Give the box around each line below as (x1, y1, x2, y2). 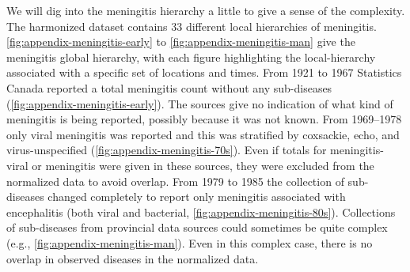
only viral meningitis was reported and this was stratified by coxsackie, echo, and (6, 126, 400, 142)
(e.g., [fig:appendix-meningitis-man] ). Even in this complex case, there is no (6, 234, 373, 251)
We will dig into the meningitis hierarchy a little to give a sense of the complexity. (6, 2, 405, 18)
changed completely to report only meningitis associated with (47, 188, 346, 205)
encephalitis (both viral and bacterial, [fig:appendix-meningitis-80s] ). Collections (6, 203, 396, 220)
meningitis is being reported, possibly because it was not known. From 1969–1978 (6, 111, 402, 127)
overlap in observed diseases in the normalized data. (6, 250, 259, 266)
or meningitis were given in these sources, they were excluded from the (32, 157, 374, 173)
